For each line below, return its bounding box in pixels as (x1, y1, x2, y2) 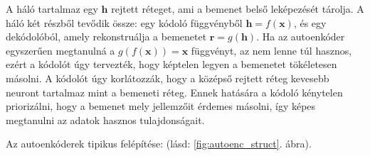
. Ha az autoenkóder (256, 29, 345, 44)
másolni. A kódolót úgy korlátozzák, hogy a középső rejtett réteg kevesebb (6, 70, 329, 85)
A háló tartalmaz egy (6, 1, 98, 16)
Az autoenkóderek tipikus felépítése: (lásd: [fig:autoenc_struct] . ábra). (6, 136, 312, 151)
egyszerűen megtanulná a (6, 43, 115, 57)
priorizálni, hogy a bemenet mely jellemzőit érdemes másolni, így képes (6, 99, 316, 113)
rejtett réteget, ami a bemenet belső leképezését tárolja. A (111, 1, 364, 16)
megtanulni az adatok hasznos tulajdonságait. (6, 112, 205, 127)
